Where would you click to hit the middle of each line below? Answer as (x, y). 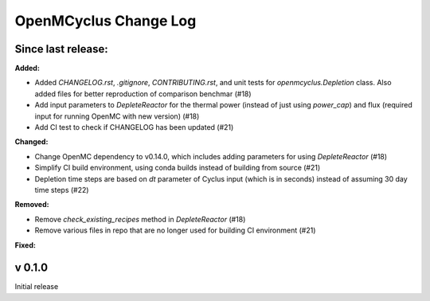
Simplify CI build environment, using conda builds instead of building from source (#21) (178, 168)
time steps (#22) (62, 190)
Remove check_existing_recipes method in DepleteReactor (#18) (140, 219)
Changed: (31, 142)
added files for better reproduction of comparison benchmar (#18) (143, 94)
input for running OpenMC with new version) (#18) (117, 116)
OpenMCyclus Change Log (106, 21)
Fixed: (25, 245)
